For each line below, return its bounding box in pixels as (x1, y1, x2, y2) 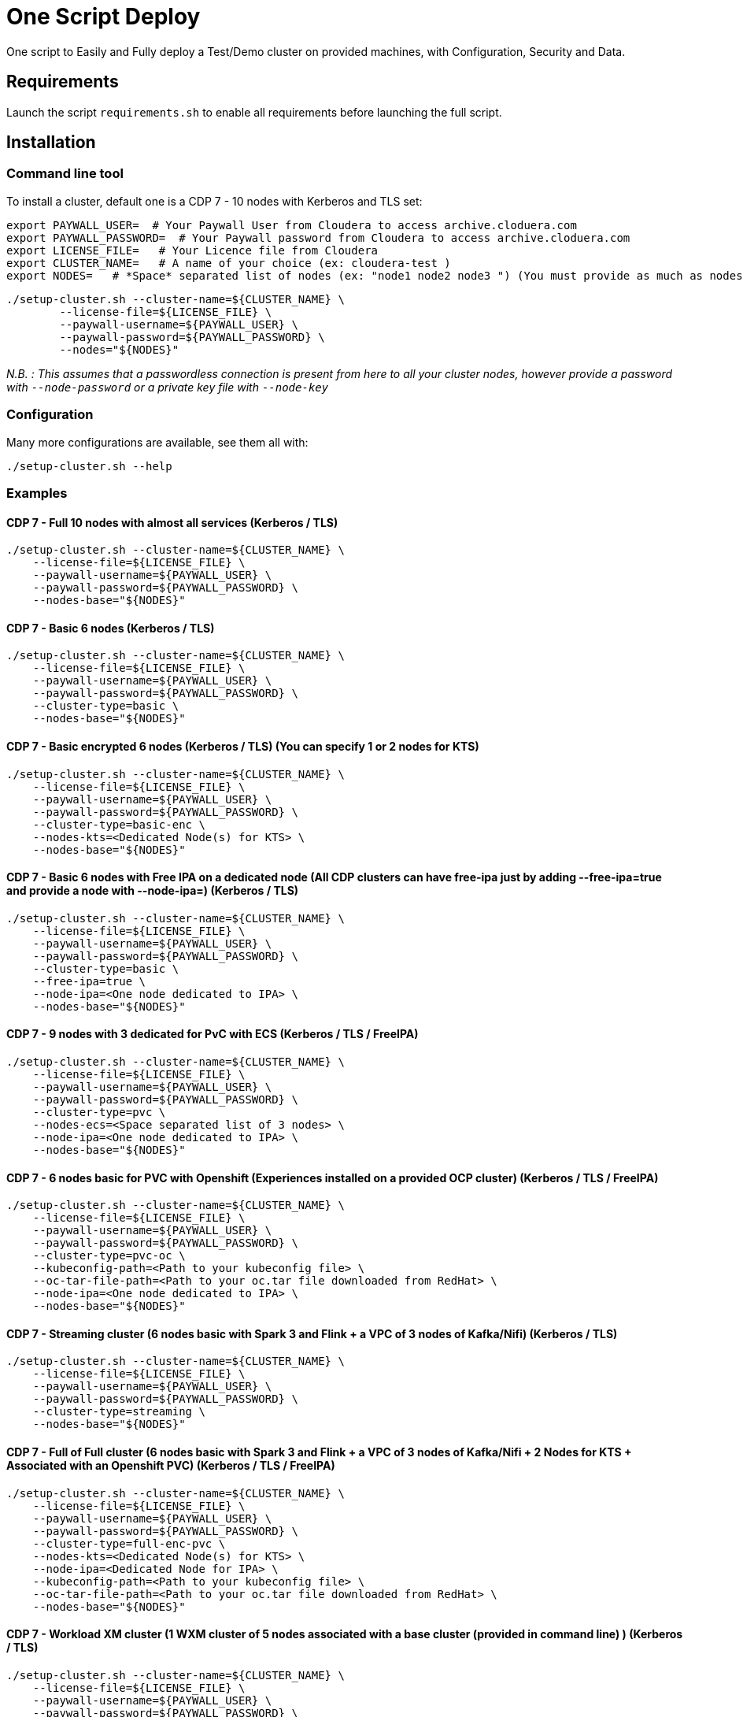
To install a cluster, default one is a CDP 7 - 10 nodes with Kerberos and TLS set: (6, 194, 423, 208)
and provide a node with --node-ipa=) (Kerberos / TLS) (6, 884, 299, 898)
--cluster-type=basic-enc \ (32, 818, 205, 831)
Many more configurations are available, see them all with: (6, 435, 309, 449)
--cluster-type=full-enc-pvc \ (32, 1537, 226, 1550)
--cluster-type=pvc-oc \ (32, 1249, 186, 1263)
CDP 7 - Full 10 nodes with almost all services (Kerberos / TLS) (6, 515, 338, 529)
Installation (6, 132, 96, 153)
